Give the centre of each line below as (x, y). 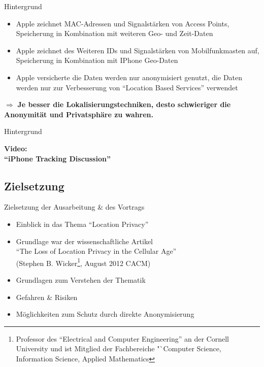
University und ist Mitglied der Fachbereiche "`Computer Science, (119, 348)
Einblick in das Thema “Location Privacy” (82, 224)
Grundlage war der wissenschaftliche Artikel (85, 241)
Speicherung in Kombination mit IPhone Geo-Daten (97, 60)
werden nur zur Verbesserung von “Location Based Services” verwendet (127, 87)
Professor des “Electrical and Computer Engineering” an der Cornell (122, 338)
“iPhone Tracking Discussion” (57, 158)
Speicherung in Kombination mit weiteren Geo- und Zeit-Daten (114, 33)
